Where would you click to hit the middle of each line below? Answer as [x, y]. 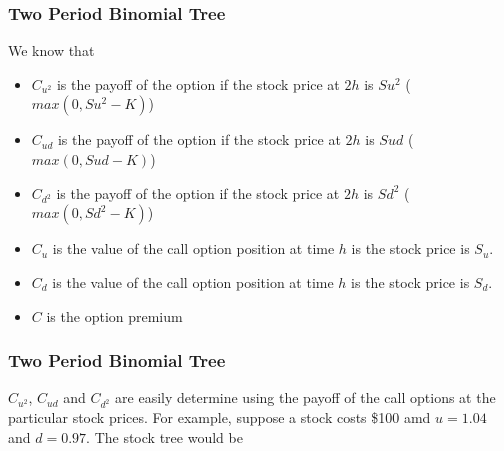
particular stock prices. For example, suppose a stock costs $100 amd [219, 417]
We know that [51, 50]
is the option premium [114, 315]
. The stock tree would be [164, 436]
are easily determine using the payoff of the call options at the [305, 397]
